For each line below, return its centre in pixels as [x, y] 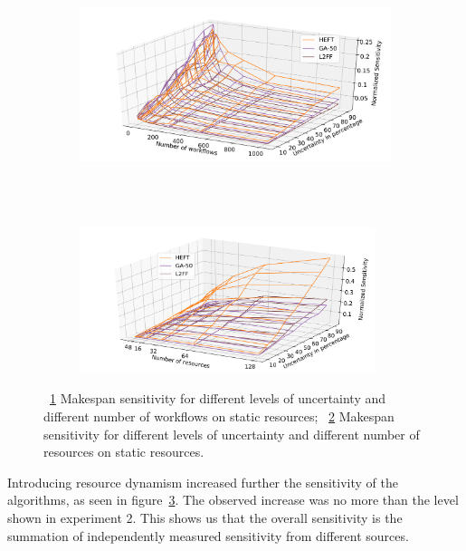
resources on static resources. [124, 452]
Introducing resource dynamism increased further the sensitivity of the [203, 482]
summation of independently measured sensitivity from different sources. [208, 535]
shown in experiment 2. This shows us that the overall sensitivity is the [205, 518]
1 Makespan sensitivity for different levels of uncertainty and [218, 398]
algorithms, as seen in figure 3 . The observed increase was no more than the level [233, 500]
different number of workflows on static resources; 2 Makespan [219, 416]
